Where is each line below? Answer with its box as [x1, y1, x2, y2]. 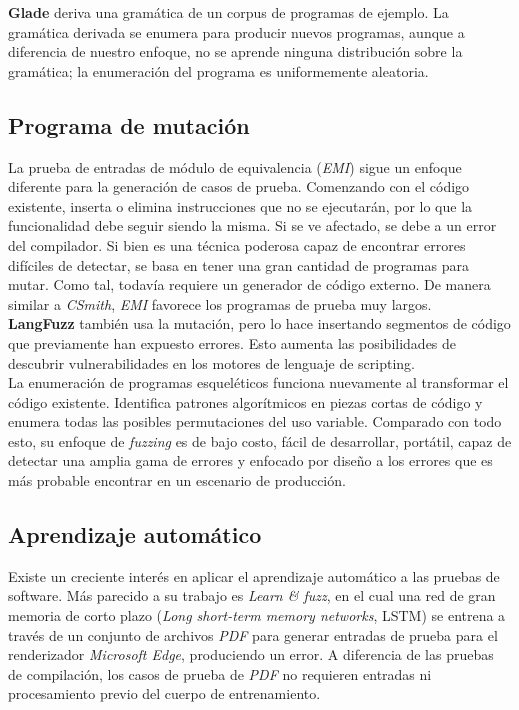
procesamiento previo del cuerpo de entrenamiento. [8, 683, 321, 704]
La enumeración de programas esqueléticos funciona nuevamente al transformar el [8, 372, 509, 393]
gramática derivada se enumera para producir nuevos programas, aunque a [8, 21, 465, 42]
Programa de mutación [8, 109, 250, 140]
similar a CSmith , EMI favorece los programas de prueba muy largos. [8, 293, 432, 314]
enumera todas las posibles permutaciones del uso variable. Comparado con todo [8, 411, 502, 432]
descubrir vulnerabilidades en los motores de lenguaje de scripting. [8, 352, 415, 373]
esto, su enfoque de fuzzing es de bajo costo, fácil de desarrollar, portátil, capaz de [8, 430, 512, 451]
